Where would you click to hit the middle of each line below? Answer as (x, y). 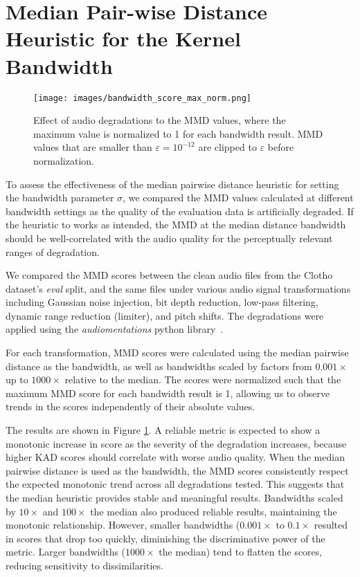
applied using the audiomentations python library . (115, 329)
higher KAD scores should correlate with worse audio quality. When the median (175, 457)
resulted (331, 525)
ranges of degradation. (53, 251)
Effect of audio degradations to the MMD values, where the (160, 120)
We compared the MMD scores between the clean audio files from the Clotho (169, 275)
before (281, 147)
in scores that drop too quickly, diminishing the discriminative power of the (165, 538)
